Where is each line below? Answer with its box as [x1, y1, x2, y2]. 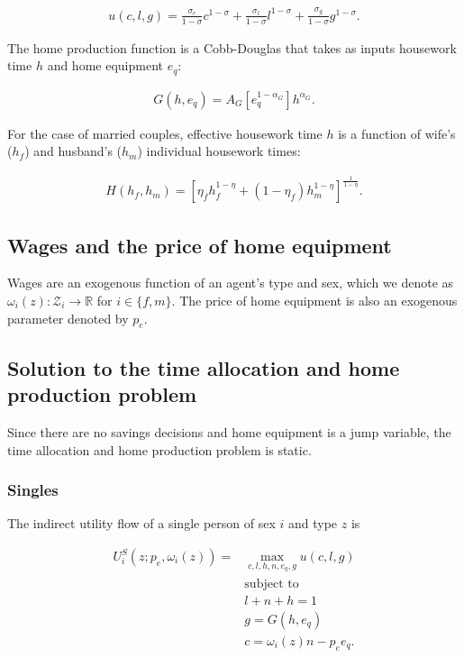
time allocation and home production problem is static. [7, 440, 312, 459]
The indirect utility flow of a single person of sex [7, 514, 276, 533]
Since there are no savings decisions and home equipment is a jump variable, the [7, 423, 451, 442]
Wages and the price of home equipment [7, 231, 392, 259]
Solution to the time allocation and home [7, 353, 400, 381]
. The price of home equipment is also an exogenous [171, 291, 458, 310]
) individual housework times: [137, 142, 301, 160]
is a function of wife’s [338, 123, 456, 142]
